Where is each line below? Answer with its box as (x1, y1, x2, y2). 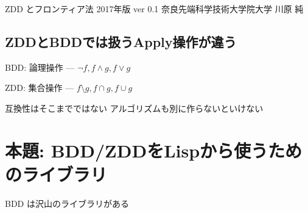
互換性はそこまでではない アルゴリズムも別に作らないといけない (5, 101, 264, 114)
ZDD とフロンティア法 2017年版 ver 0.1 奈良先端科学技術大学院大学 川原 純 (5, 2, 304, 15)
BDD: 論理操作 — (5, 60, 75, 73)
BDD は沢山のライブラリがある (5, 197, 129, 209)
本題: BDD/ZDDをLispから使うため (5, 137, 303, 162)
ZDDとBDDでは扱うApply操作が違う (5, 32, 237, 51)
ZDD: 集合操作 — (5, 81, 74, 94)
